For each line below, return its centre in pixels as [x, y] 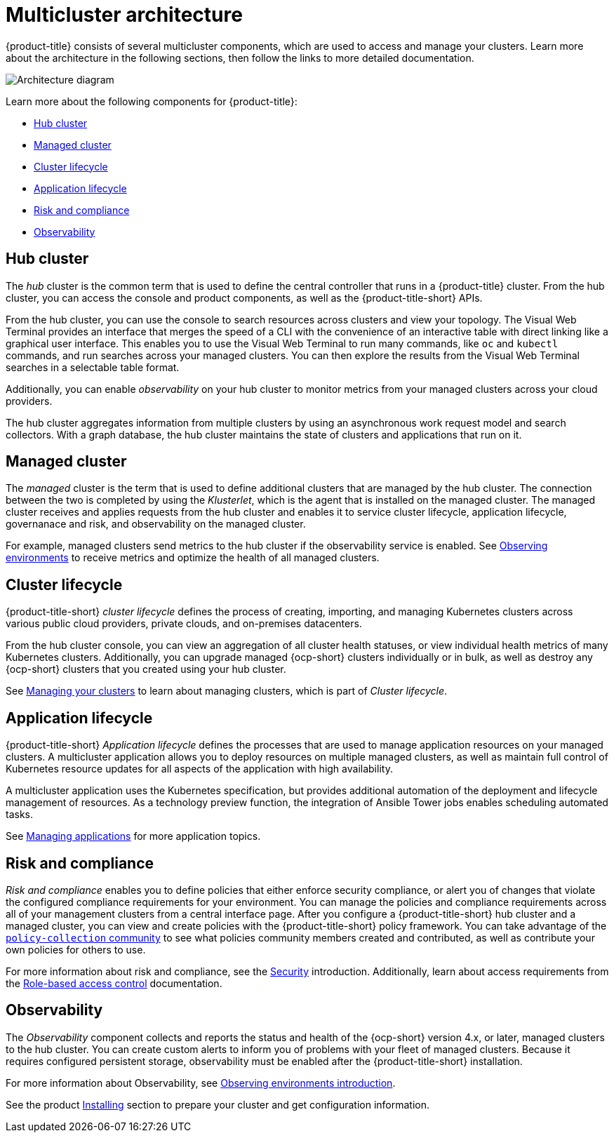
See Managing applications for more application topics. [133, 836]
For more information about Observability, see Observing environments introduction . [201, 1083]
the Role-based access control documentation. [114, 983]
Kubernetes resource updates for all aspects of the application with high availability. [199, 769]
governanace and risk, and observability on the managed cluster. [156, 524]
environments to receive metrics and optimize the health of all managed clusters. [193, 558]
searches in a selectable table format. [93, 367]
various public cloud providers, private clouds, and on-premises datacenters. [184, 624]
